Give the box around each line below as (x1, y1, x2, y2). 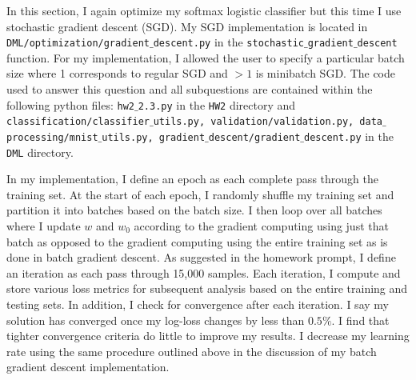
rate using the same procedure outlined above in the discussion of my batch (6, 342, 377, 359)
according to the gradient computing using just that (134, 218, 389, 234)
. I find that (331, 311, 390, 328)
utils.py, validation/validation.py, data (153, 116, 383, 128)
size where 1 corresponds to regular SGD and (6, 65, 228, 82)
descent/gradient (208, 131, 301, 143)
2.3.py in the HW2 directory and (138, 96, 296, 113)
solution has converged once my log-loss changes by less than (6, 311, 305, 328)
